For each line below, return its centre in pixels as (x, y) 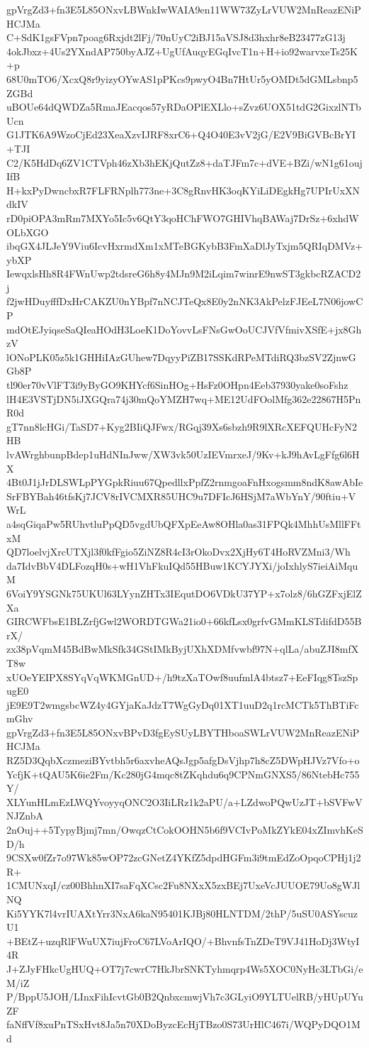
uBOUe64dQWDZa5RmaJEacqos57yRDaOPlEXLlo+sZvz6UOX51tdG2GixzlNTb (184, 107)
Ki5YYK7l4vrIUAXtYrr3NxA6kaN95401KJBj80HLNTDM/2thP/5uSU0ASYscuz (182, 913)
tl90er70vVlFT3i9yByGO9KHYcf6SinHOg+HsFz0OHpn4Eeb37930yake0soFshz (177, 385)
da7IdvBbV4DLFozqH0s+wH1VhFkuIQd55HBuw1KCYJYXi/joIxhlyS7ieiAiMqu (182, 565)
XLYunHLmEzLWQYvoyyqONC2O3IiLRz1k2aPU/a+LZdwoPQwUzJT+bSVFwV (184, 801)
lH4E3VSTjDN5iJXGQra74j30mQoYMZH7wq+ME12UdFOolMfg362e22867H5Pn (184, 398)
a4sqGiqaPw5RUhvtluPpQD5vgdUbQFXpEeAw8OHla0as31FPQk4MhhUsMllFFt (184, 523)
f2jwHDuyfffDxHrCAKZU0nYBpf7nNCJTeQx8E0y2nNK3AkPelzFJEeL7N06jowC (185, 301)
